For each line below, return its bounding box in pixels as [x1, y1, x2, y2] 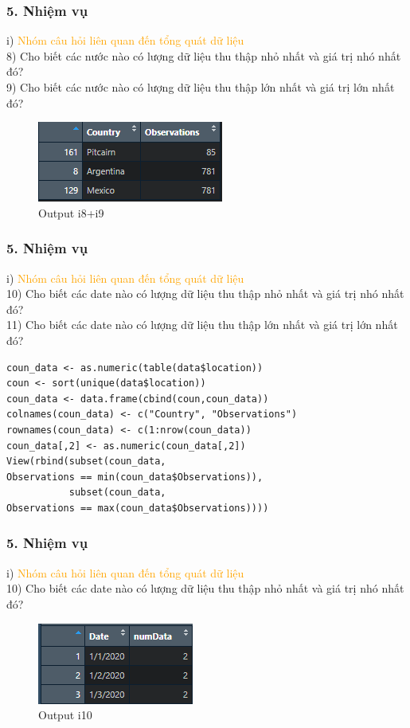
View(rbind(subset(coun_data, [6, 456, 166, 468]
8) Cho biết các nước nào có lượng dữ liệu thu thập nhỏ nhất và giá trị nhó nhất [6, 47, 401, 64]
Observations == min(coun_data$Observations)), [6, 471, 264, 483]
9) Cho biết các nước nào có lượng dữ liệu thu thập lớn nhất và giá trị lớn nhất [6, 79, 395, 95]
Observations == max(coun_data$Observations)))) [6, 502, 269, 514]
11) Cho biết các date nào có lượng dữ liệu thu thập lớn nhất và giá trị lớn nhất [6, 316, 398, 333]
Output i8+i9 [38, 204, 104, 221]
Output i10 [38, 706, 92, 723]
